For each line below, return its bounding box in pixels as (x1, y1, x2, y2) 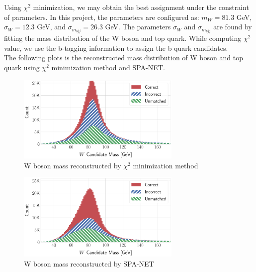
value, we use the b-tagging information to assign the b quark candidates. (4, 42, 228, 53)
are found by (213, 21, 252, 32)
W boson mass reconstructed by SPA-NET (24, 258, 154, 269)
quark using (4, 62, 40, 73)
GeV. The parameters (105, 21, 171, 32)
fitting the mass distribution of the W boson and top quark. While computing (4, 33, 242, 43)
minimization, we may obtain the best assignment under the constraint (33, 2, 249, 12)
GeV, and (37, 21, 66, 32)
